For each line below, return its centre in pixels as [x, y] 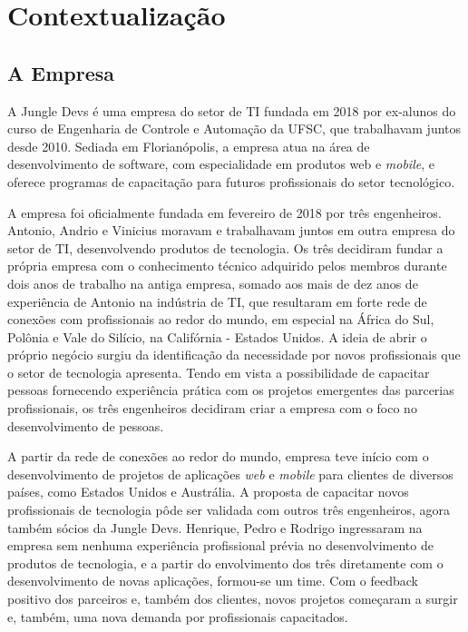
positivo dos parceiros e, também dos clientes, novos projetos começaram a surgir [233, 599]
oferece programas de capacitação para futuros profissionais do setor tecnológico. [231, 181]
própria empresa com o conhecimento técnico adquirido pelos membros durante [227, 266]
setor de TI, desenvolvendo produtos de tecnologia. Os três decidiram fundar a [225, 247]
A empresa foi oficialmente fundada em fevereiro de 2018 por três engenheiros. [224, 212]
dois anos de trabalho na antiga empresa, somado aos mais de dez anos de [213, 283]
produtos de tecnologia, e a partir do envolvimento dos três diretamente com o [225, 563]
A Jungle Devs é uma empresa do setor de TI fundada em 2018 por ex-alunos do [232, 110]
